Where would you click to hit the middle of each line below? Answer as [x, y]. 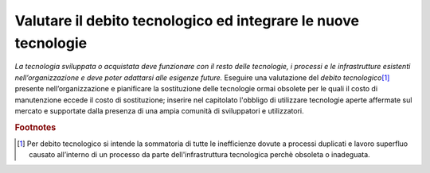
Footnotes [35, 127]
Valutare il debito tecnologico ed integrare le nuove [187, 21]
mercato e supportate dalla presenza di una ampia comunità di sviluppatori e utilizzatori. [159, 110]
